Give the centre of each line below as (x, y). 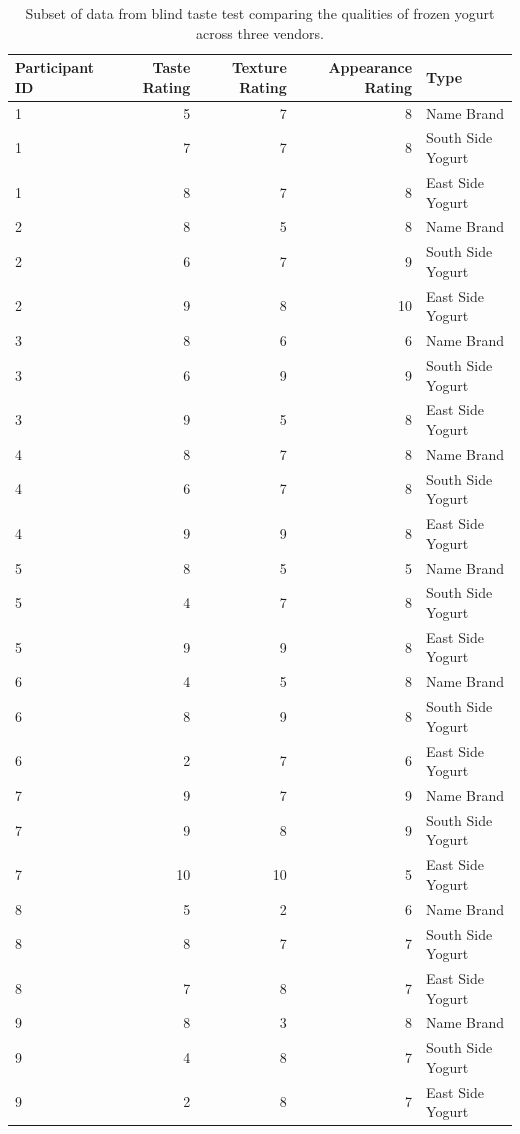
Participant (54, 67)
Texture (259, 67)
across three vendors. (260, 32)
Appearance (370, 67)
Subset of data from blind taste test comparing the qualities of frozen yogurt (260, 13)
